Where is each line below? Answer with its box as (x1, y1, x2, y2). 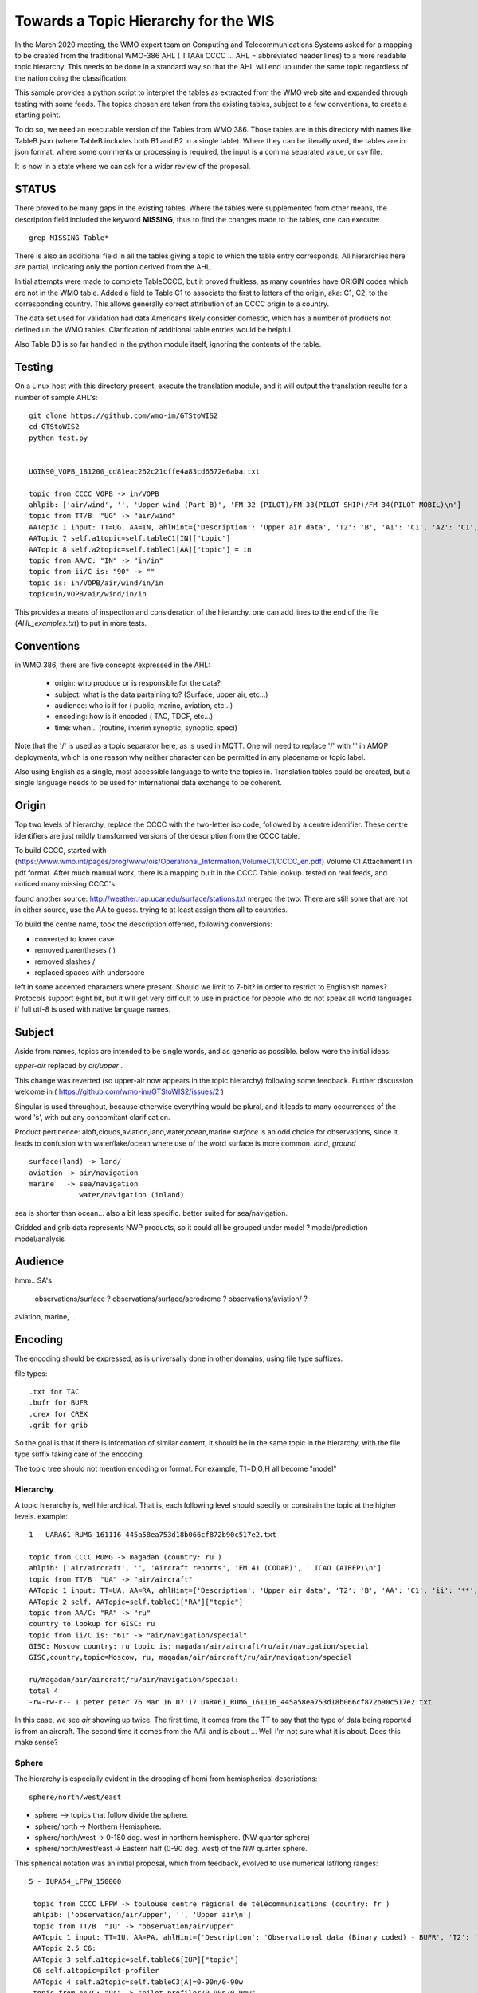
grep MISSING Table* (29, 234, 109, 242)
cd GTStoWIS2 (29, 423, 80, 431)
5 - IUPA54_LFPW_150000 (29, 1877, 122, 1886)
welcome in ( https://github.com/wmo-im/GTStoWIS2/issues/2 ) (14, 1087, 225, 1096)
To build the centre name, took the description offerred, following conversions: (14, 919, 273, 929)
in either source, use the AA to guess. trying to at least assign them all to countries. (14, 905, 288, 914)
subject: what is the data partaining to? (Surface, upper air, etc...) (54, 690, 268, 699)
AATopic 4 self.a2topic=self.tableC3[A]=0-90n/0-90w (33, 1977, 243, 1987)
